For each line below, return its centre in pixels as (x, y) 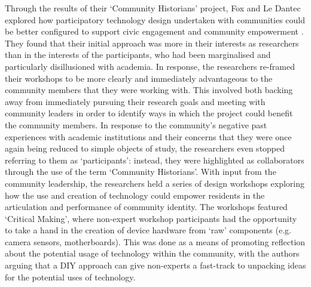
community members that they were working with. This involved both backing (149, 90)
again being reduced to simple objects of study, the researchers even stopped (145, 148)
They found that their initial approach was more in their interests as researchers (152, 43)
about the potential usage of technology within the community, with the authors (152, 253)
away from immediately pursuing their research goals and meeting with (135, 101)
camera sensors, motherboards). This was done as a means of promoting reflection (155, 241)
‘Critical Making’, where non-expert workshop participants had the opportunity (151, 218)
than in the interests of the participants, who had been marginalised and (138, 55)
